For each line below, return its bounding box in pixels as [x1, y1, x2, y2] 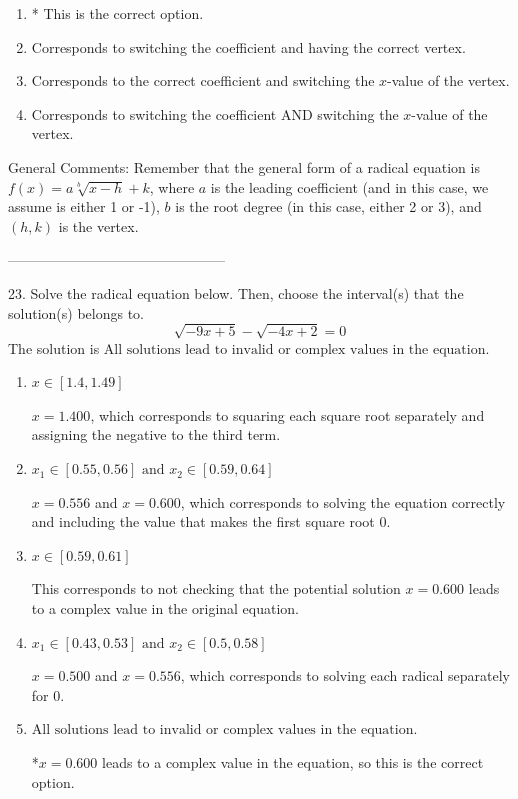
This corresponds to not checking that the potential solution [31, 578, 401, 599]
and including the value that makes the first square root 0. [31, 511, 391, 532]
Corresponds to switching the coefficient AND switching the [31, 103, 399, 124]
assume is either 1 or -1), [8, 196, 160, 217]
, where [149, 176, 195, 197]
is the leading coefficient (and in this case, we [210, 176, 489, 197]
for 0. [31, 684, 65, 705]
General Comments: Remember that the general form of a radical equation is [8, 156, 480, 177]
